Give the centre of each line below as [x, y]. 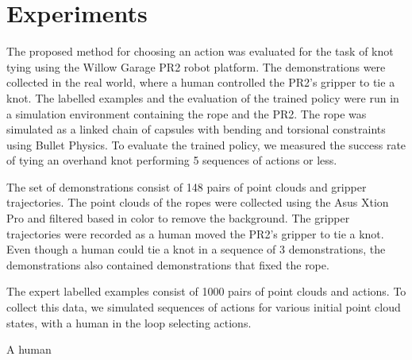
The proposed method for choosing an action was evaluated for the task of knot [200, 51]
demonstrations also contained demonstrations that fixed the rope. [168, 264]
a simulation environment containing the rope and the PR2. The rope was [187, 113]
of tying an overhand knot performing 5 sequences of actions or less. [172, 160]
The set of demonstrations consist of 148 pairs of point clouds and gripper [187, 186]
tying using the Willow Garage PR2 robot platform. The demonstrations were [196, 66]
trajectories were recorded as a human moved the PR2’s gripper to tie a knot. [195, 233]
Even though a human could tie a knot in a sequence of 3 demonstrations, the [196, 249]
